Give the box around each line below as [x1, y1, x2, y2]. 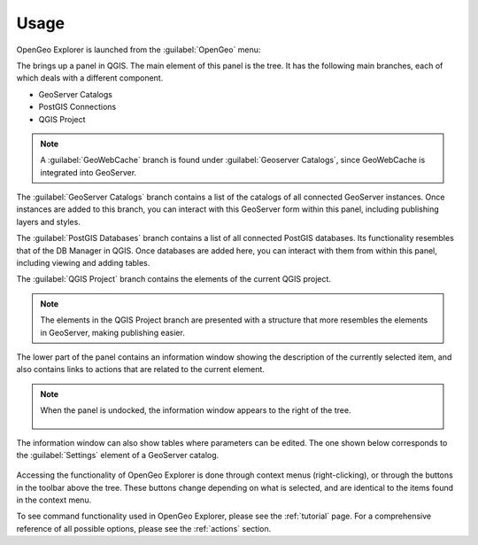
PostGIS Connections [38, 102, 117, 113]
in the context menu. [16, 494, 92, 505]
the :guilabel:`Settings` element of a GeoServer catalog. [16, 449, 220, 460]
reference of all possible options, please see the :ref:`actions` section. [16, 523, 272, 533]
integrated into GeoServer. [40, 167, 137, 177]
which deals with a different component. [16, 73, 164, 83]
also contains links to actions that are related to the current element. [16, 364, 266, 375]
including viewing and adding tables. [16, 258, 150, 269]
